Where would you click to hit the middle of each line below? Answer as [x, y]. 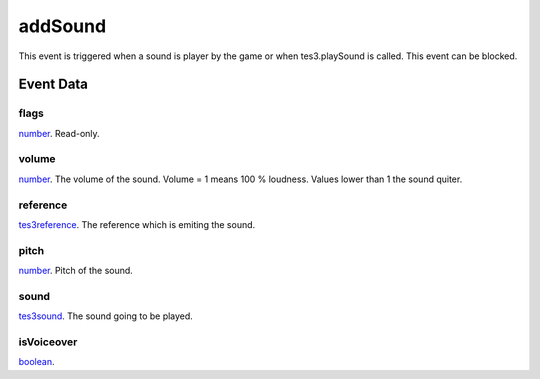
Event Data [53, 84]
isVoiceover [48, 342]
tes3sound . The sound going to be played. [106, 316]
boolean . [36, 362]
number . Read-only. [59, 133]
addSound [62, 26]
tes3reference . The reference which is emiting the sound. [137, 224]
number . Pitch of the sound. [76, 271]
